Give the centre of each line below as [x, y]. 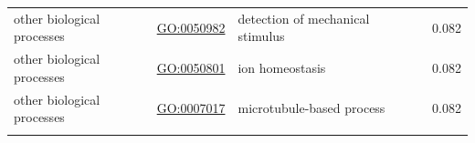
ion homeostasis [282, 67]
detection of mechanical [304, 18]
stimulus [261, 36]
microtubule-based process [311, 108]
